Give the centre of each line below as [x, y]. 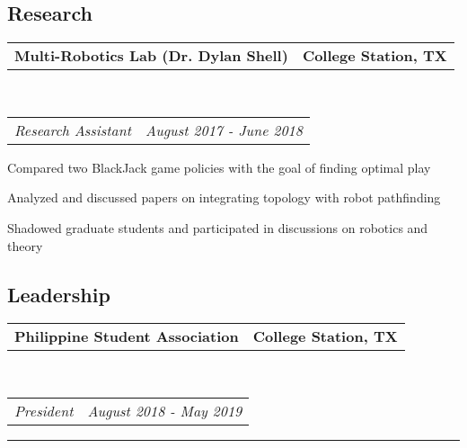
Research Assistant [73, 130]
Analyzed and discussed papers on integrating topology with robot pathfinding [224, 197]
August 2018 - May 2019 [165, 410]
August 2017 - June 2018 [224, 130]
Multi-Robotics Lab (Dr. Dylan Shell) [151, 56]
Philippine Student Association [127, 336]
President [44, 410]
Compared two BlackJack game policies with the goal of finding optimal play [219, 167]
